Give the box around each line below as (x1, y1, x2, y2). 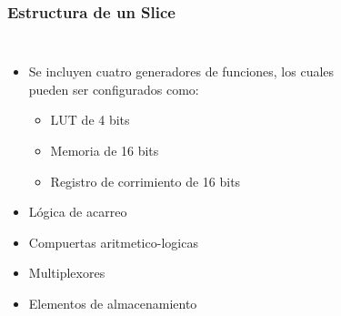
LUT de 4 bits (50, 110, 130, 129)
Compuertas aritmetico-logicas (28, 232, 198, 251)
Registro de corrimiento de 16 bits (50, 171, 241, 190)
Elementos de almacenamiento (28, 293, 197, 312)
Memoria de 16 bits (50, 141, 159, 159)
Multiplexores (28, 263, 105, 282)
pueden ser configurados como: (28, 79, 199, 98)
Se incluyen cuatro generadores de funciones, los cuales (28, 62, 335, 81)
